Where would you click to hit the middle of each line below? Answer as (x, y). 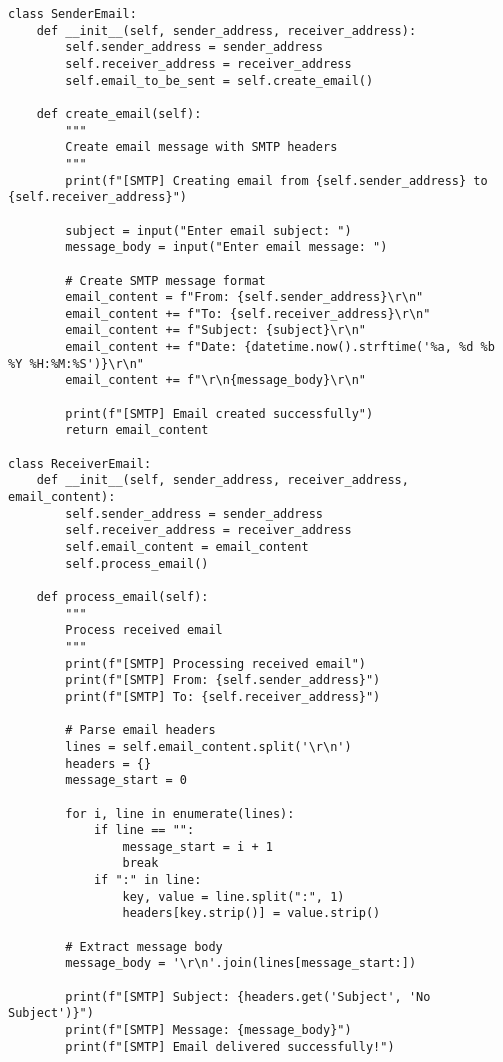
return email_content (137, 430)
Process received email (144, 630)
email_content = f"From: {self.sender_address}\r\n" (244, 297)
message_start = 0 (126, 780)
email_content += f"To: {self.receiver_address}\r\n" (248, 313)
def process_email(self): (122, 596)
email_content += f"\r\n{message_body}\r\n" (215, 380)
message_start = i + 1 (197, 846)
